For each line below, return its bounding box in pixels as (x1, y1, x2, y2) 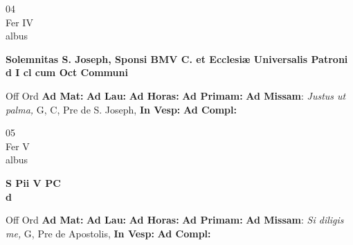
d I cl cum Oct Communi (6, 65, 128, 80)
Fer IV (6, 15, 33, 29)
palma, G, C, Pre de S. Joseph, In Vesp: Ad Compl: (6, 102, 237, 116)
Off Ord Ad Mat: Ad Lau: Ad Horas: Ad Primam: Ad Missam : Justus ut (6, 88, 346, 102)
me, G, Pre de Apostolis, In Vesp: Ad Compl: (6, 226, 211, 240)
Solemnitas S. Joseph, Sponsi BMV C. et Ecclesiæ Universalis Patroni (6, 51, 348, 66)
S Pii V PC (6, 175, 61, 190)
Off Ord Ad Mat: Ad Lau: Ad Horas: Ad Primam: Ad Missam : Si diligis (6, 212, 344, 227)
